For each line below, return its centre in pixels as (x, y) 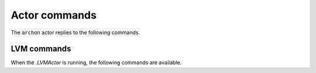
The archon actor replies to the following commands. (75, 32)
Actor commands (54, 15)
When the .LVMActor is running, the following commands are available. (96, 63)
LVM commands (41, 49)
